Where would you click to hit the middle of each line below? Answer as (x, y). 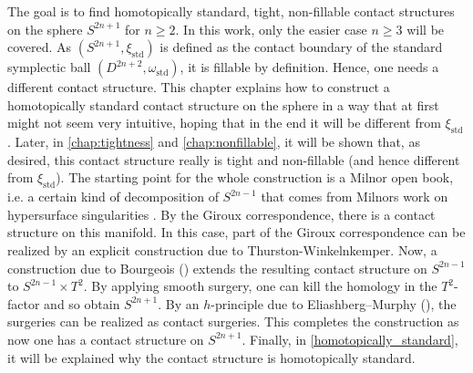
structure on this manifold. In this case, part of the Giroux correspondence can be (236, 232)
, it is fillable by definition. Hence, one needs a (309, 67)
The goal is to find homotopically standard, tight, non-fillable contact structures (231, 11)
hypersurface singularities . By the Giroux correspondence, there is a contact (221, 214)
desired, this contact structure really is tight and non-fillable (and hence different (234, 159)
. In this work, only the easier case (271, 29)
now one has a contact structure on (106, 339)
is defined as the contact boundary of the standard (301, 47)
